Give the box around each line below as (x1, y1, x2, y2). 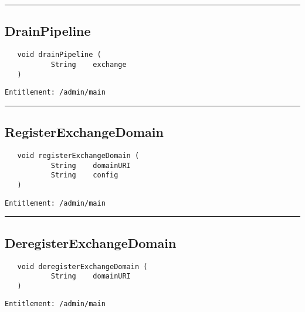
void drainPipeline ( (17, 51, 101, 59)
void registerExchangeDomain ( (17, 152, 140, 160)
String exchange (50, 60, 127, 69)
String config (50, 171, 118, 180)
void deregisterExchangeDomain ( (17, 262, 148, 271)
